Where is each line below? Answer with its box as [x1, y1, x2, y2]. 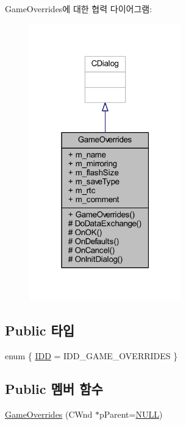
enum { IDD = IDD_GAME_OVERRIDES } [5, 349, 178, 362]
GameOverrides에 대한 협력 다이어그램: [5, 2, 152, 15]
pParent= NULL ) [99, 408, 163, 420]
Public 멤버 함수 [5, 379, 103, 398]
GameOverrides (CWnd [5, 408, 93, 420]
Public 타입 [5, 321, 75, 340]
